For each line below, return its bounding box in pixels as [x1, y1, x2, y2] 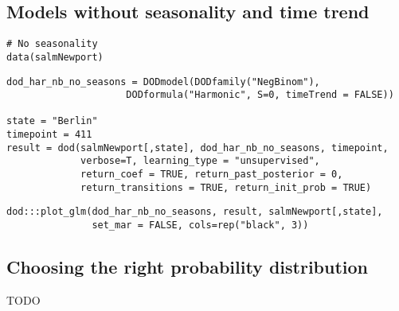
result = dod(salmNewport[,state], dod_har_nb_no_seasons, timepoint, [6, 142, 389, 154]
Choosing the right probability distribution [6, 255, 369, 279]
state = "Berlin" [6, 115, 98, 127]
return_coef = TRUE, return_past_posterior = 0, [80, 169, 343, 181]
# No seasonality [6, 38, 98, 50]
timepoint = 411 [6, 129, 92, 141]
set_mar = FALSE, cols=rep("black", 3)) [92, 220, 309, 231]
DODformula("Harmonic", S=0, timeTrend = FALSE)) [126, 89, 394, 101]
